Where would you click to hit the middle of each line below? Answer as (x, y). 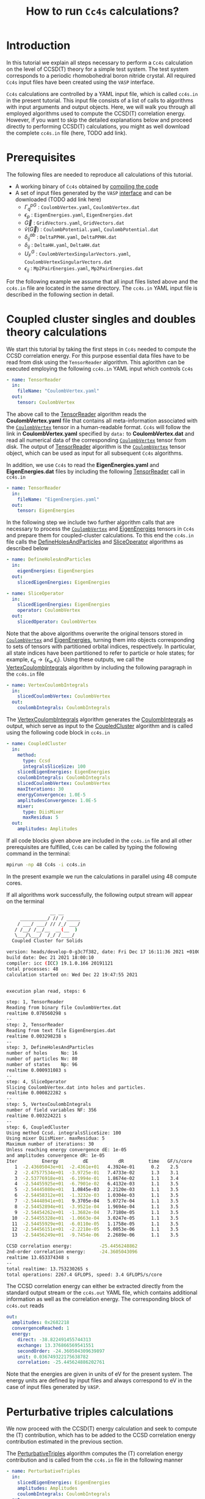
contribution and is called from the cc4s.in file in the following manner (95, 1460)
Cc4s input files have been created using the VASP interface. (81, 82)
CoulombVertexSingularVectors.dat (68, 262)
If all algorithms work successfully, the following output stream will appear (100, 894)
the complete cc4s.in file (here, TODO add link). (67, 133)
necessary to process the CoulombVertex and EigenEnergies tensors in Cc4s (100, 529)
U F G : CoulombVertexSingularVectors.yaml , (77, 254)
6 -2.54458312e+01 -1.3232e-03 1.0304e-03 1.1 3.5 (96, 1195)
